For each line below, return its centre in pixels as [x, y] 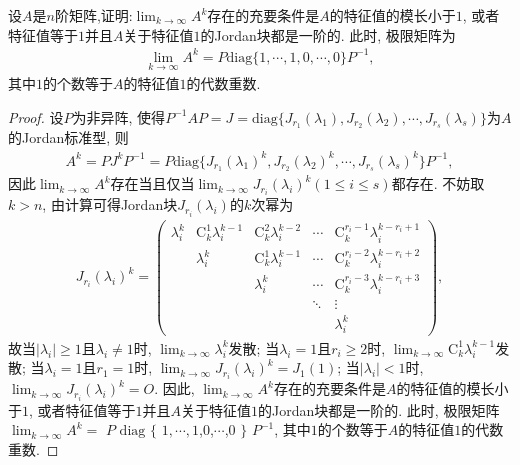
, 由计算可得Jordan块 [110, 204]
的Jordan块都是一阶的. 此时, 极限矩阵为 [328, 34]
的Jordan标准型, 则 [68, 137]
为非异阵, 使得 [119, 116]
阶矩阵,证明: [93, 15]
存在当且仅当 [152, 183]
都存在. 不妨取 [438, 183]
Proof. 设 [36, 116]
